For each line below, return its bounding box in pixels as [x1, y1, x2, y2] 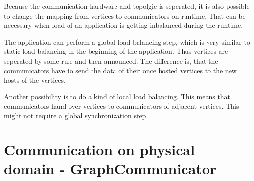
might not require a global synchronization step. [4, 110, 148, 120]
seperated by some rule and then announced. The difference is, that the [4, 55, 218, 66]
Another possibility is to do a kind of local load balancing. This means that [4, 91, 231, 101]
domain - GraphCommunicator [4, 158, 217, 178]
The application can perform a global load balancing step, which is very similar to [4, 36, 250, 46]
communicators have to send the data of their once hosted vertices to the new [4, 65, 237, 75]
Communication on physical [4, 139, 195, 159]
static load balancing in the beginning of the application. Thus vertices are [4, 46, 228, 56]
